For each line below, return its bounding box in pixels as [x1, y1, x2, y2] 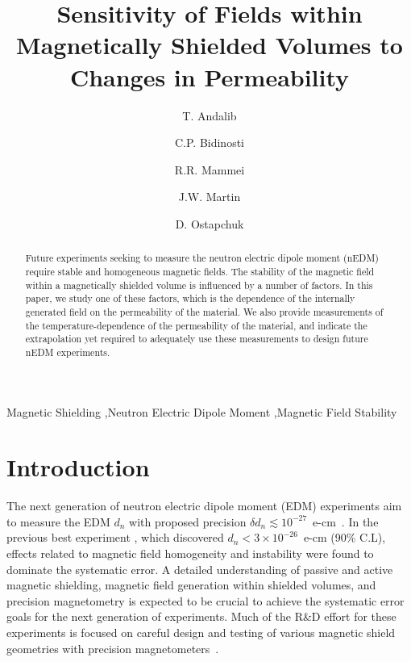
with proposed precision [129, 513, 247, 530]
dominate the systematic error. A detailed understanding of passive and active [6, 560, 393, 577]
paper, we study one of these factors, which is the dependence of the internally [25, 291, 355, 305]
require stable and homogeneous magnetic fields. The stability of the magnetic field [25, 264, 375, 278]
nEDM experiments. [25, 345, 110, 358]
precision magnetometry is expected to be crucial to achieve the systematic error [6, 592, 405, 609]
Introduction [6, 450, 150, 484]
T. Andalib [182, 107, 237, 124]
